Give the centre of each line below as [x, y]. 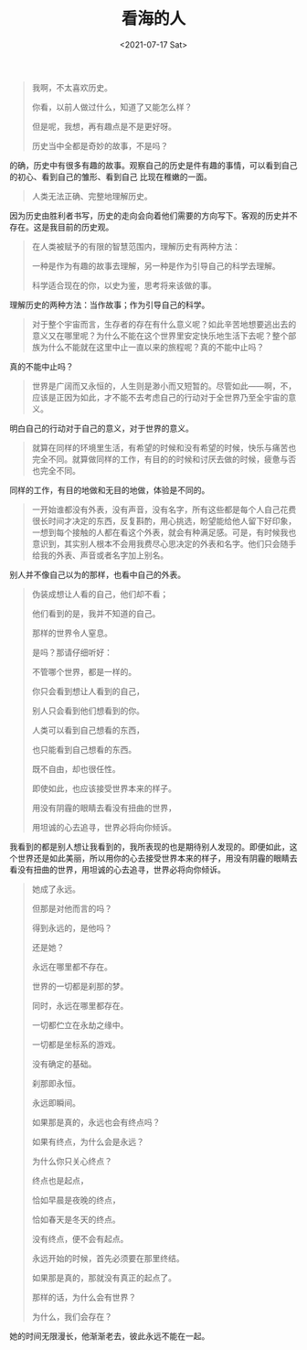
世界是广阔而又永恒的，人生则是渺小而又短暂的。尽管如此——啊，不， [164, 386]
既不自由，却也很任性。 [76, 768]
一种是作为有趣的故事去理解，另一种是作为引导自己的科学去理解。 [156, 265]
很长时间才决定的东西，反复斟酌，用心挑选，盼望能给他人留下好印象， [164, 520]
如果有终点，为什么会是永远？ [88, 1141]
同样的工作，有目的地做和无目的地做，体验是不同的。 [110, 489]
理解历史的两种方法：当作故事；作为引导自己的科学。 [110, 305]
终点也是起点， [60, 1180]
